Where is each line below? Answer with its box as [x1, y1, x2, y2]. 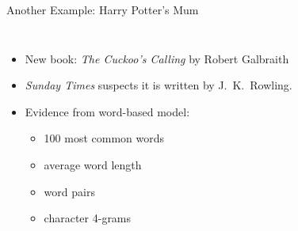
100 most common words [44, 130, 165, 146]
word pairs [44, 183, 95, 199]
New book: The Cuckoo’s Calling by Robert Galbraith [25, 50, 289, 66]
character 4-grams [44, 210, 132, 226]
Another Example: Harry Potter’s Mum [6, 2, 199, 17]
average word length [44, 156, 142, 172]
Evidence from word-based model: [25, 103, 190, 119]
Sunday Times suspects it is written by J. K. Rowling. [25, 77, 292, 93]
